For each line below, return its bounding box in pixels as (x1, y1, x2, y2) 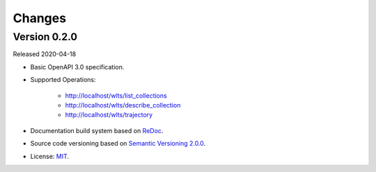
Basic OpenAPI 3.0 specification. (30, 62, 125, 71)
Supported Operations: (30, 76, 97, 84)
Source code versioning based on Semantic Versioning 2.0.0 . (30, 139, 206, 148)
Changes (13, 10, 66, 26)
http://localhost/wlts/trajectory (65, 111, 153, 119)
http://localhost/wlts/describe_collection (65, 101, 181, 109)
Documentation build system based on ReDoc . (30, 126, 164, 135)
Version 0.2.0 (13, 31, 78, 43)
